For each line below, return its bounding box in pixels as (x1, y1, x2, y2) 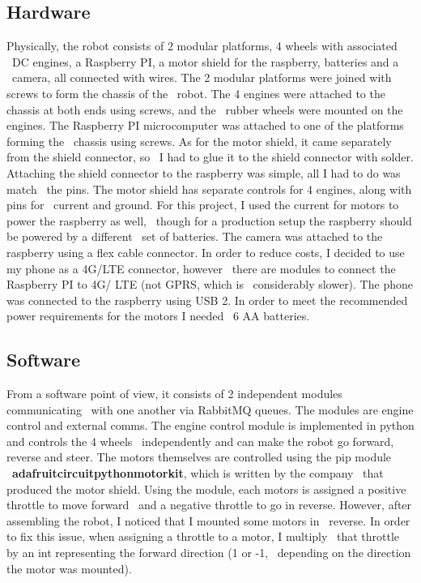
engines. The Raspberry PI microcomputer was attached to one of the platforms (6, 117, 404, 134)
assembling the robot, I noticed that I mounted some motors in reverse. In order (6, 512, 410, 529)
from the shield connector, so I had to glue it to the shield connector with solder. (6, 148, 414, 165)
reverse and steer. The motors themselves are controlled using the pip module (6, 448, 392, 465)
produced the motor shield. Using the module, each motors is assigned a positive (6, 480, 406, 497)
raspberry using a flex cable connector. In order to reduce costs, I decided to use (6, 243, 405, 260)
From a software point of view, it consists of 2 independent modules (6, 385, 342, 402)
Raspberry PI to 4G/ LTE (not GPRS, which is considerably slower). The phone (6, 276, 413, 293)
